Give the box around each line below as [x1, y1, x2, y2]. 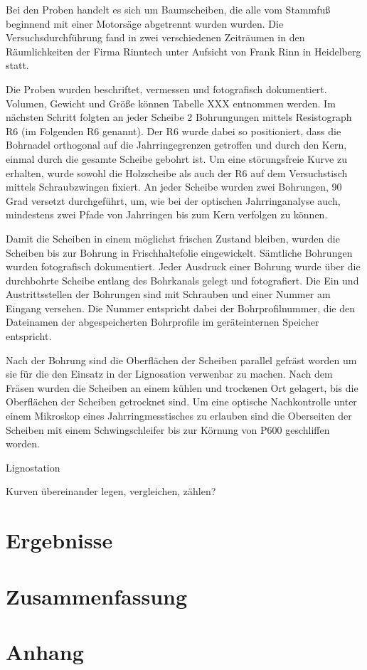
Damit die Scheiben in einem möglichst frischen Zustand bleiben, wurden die [6, 230, 340, 245]
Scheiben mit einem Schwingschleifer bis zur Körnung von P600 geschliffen [6, 422, 330, 437]
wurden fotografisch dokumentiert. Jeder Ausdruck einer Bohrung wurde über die [6, 259, 361, 274]
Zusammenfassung [6, 581, 188, 610]
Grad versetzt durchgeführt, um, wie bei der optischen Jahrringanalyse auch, [6, 193, 341, 208]
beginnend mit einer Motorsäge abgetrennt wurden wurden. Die [6, 16, 284, 31]
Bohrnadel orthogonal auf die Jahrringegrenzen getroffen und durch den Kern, [6, 137, 347, 152]
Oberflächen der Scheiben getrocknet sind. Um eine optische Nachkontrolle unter [6, 394, 357, 409]
